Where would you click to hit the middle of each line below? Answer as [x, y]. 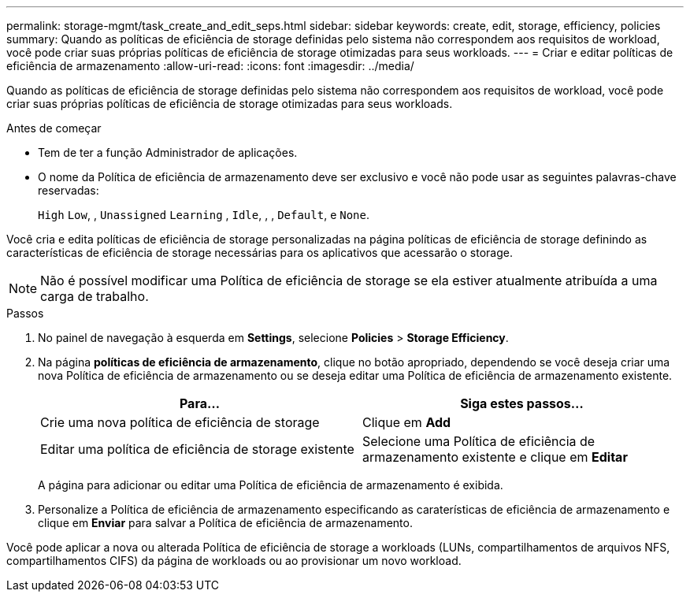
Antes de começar [54, 128]
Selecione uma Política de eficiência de [479, 441]
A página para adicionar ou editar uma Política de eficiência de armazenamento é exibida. [271, 485]
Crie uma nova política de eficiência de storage [180, 422]
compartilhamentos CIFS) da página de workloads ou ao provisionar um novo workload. [234, 561]
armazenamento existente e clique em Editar [495, 457]
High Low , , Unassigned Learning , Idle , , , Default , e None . [204, 215]
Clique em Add [407, 422]
